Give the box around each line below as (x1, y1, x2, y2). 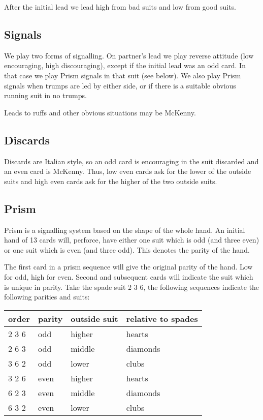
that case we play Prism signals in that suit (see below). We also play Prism (4, 70, 241, 80)
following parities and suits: (4, 291, 90, 302)
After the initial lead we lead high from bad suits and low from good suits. (4, 2, 237, 12)
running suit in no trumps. (4, 90, 87, 101)
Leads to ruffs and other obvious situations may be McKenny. (4, 107, 196, 117)
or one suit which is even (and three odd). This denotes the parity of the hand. (4, 244, 250, 255)
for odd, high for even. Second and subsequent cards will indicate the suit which (4, 271, 253, 282)
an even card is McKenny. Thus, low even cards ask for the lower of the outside (4, 166, 251, 176)
